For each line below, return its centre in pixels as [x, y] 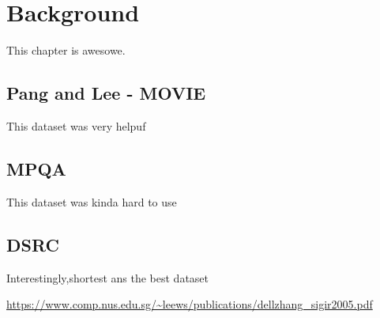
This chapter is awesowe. [66, 50]
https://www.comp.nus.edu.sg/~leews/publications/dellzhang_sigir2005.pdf [190, 304]
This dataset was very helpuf [76, 125]
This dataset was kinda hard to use [92, 201]
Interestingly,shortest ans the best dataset [108, 277]
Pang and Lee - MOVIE [106, 93]
